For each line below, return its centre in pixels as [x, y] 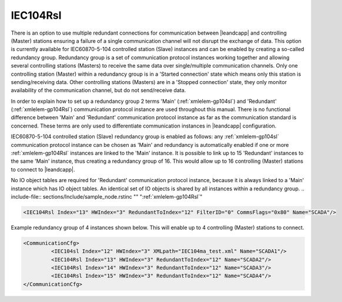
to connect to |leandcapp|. [43, 169]
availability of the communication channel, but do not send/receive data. [98, 90]
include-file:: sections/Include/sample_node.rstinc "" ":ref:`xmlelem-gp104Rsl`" [107, 196]
